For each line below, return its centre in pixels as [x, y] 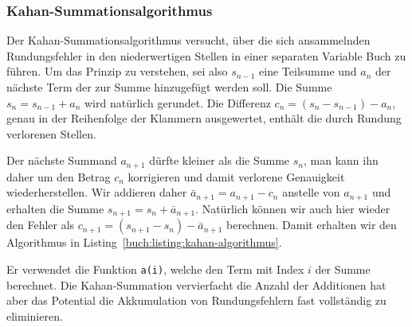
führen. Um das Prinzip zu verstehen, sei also [117, 71]
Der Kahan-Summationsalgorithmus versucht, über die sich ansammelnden [188, 40]
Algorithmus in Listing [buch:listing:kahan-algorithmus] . [144, 242]
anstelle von [311, 192]
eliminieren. [35, 315]
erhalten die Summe [55, 208]
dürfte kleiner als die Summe [220, 160]
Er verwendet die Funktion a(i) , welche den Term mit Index [155, 269]
